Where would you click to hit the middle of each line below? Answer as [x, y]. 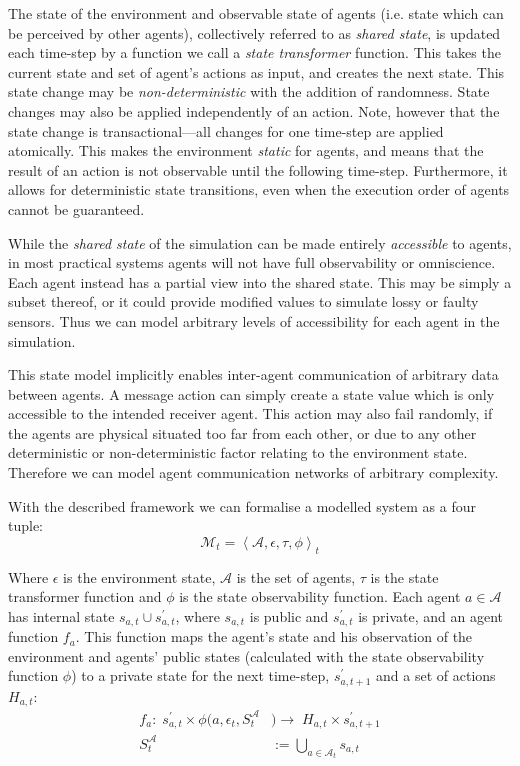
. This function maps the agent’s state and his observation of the [274, 636]
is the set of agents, [296, 576]
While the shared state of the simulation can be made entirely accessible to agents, [260, 242]
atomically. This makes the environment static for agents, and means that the [246, 150]
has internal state [61, 615]
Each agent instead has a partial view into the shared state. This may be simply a [260, 281]
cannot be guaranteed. [76, 208]
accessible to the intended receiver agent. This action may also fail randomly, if [250, 413]
